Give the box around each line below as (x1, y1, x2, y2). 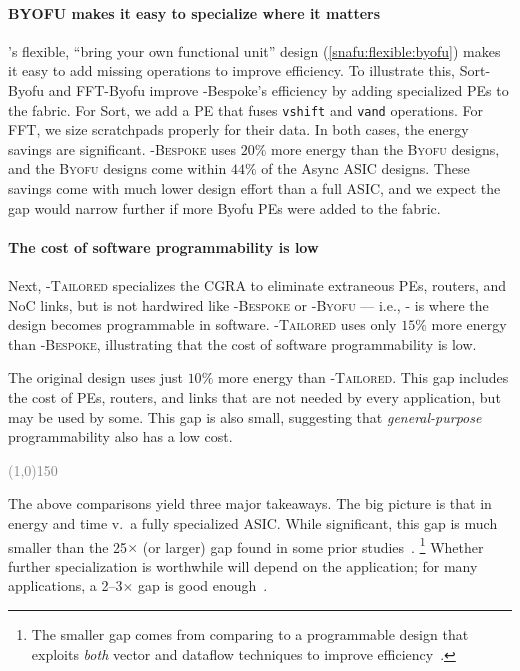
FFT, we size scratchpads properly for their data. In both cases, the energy (8, 119, 469, 140)
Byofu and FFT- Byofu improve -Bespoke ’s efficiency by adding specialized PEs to (8, 79, 509, 100)
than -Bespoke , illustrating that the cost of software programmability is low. (8, 333, 477, 354)
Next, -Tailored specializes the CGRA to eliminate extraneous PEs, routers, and (8, 275, 507, 295)
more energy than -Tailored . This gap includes (217, 367, 509, 388)
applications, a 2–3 (8, 575, 123, 596)
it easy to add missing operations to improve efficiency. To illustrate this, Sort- (8, 60, 491, 81)
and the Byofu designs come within (8, 158, 227, 179)
